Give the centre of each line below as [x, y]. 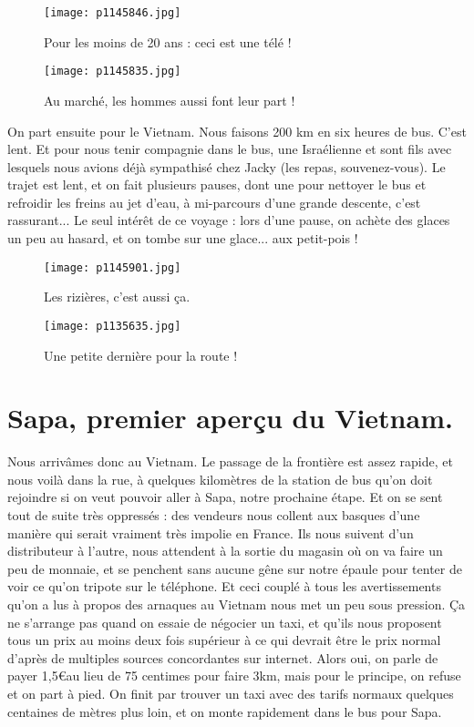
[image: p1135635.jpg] [113, 326]
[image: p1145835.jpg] [113, 72]
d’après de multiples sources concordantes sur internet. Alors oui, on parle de [223, 657]
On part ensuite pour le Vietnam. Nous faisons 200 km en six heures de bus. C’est [237, 131]
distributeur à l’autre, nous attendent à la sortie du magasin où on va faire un [225, 551]
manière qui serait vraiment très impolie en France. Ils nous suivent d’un [211, 532]
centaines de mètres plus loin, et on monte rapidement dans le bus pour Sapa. [225, 711]
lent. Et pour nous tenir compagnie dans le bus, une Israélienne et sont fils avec [230, 149]
